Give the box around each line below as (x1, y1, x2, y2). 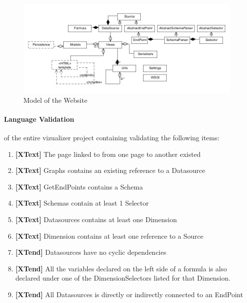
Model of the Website (23, 95, 88, 105)
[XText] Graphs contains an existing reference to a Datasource (15, 165, 205, 175)
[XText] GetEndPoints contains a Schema (15, 181, 143, 191)
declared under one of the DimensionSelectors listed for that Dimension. (15, 273, 230, 283)
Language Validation (4, 114, 75, 124)
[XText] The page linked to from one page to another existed (15, 149, 201, 159)
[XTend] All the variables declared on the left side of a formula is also (15, 263, 227, 273)
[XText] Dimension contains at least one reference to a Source (15, 230, 204, 241)
